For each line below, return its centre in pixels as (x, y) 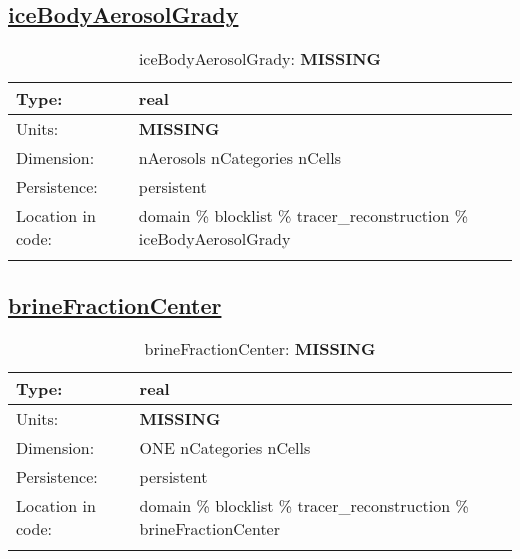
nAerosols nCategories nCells (240, 158)
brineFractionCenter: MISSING (260, 349)
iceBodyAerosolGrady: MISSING (260, 59)
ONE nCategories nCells (225, 448)
